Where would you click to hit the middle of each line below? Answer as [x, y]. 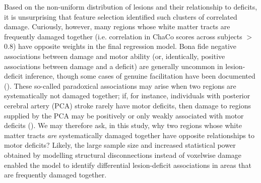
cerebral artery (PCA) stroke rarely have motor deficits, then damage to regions [127, 105]
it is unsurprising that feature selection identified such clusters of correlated [121, 16]
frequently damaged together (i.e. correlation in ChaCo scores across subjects [123, 36]
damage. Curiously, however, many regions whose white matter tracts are [117, 26]
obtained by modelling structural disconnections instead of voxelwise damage [123, 155]
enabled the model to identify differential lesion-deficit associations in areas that [128, 165]
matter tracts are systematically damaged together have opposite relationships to [129, 135]
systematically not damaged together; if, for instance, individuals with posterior [127, 96]
